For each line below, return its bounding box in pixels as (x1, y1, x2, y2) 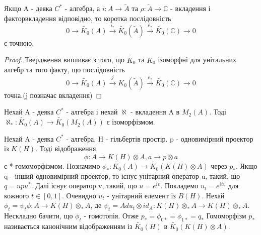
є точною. (4, 37, 34, 48)
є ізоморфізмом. (106, 116, 155, 127)
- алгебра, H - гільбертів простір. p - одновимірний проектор (66, 133, 253, 144)
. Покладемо (160, 180, 199, 191)
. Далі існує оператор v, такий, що (31, 180, 137, 191)
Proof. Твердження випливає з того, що (4, 54, 125, 65)
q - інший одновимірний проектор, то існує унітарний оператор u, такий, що (4, 170, 240, 181)
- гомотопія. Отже (84, 210, 139, 221)
